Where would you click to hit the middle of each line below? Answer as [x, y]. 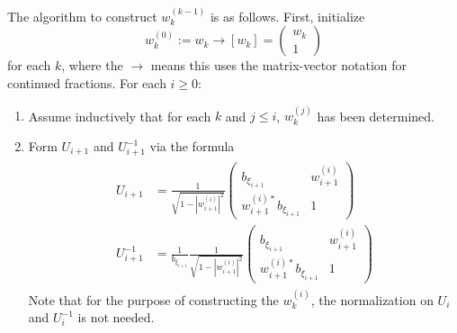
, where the [92, 65]
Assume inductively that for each [120, 116]
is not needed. [116, 317]
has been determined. [376, 116]
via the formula [192, 146]
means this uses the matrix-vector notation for [279, 65]
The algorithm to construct [82, 16]
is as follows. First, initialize [287, 16]
